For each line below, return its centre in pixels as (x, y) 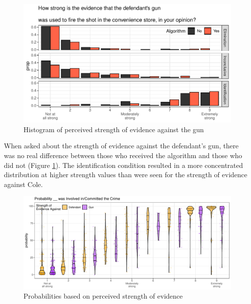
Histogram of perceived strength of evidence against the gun (114, 129)
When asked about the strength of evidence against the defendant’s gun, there (121, 146)
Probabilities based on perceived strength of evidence (103, 296)
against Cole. (23, 184)
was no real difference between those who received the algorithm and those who (123, 155)
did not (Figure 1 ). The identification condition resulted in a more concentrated (124, 165)
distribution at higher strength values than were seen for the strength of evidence (126, 175)
